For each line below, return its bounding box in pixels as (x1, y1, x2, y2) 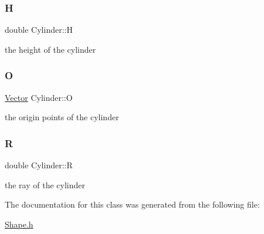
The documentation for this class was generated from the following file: (5, 198, 260, 211)
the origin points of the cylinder (5, 111, 119, 123)
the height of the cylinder (5, 43, 96, 55)
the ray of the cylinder (5, 178, 85, 191)
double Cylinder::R (5, 159, 73, 171)
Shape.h (5, 218, 33, 230)
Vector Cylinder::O (5, 91, 73, 103)
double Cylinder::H (5, 23, 73, 36)
